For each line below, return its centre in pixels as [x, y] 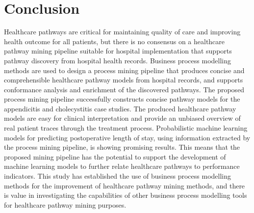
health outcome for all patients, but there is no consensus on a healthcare [114, 41]
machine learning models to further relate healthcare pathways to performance [122, 166]
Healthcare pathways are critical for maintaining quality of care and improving [122, 32]
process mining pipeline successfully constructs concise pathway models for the [122, 99]
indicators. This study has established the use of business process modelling [117, 176]
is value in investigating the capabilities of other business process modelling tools [126, 195]
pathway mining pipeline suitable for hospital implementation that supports [118, 51]
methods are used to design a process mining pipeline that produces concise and [124, 70]
